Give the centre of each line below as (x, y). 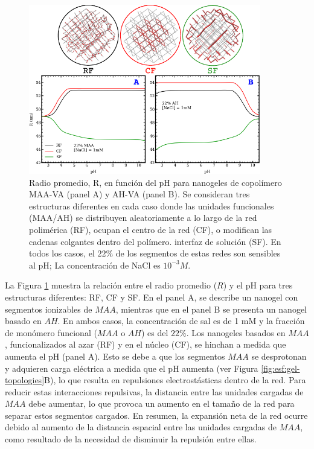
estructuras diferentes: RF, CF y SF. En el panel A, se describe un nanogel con (152, 297)
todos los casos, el (62, 253)
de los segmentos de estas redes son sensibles (198, 253)
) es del (155, 332)
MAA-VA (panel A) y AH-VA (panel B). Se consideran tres (139, 194)
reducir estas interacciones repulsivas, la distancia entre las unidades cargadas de (154, 391)
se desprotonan (279, 356)
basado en (23, 321)
